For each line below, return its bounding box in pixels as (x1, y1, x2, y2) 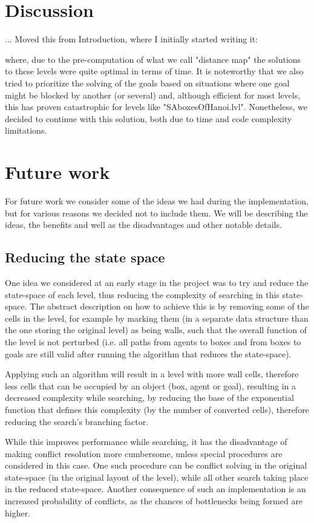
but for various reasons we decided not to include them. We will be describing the (5, 206, 308, 219)
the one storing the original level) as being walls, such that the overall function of (5, 323, 307, 336)
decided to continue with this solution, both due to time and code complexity (5, 112, 292, 125)
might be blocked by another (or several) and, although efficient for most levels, (5, 88, 301, 101)
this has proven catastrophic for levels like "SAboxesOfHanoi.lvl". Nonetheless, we (5, 100, 307, 113)
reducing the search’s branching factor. (5, 415, 149, 427)
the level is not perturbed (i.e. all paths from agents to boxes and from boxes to (5, 335, 301, 348)
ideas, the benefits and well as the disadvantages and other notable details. (5, 218, 282, 231)
